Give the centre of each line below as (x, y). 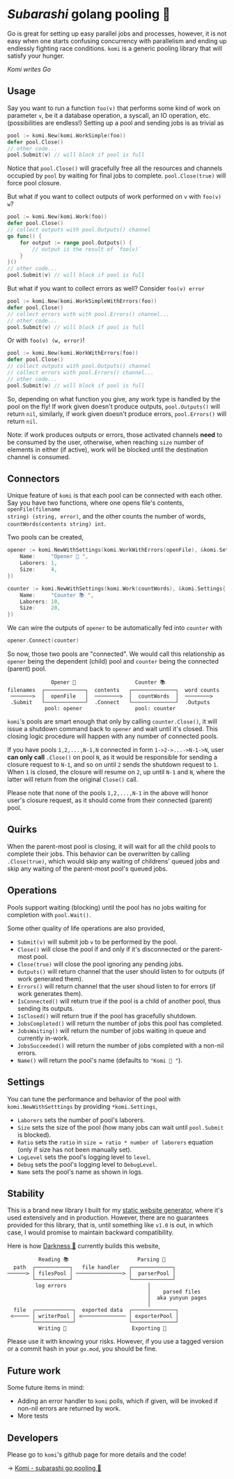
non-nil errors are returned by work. (69, 1409)
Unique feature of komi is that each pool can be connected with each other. (115, 496)
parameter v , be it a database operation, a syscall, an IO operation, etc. (109, 115)
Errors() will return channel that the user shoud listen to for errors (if (116, 986)
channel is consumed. (39, 457)
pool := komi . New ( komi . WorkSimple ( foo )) (67, 135)
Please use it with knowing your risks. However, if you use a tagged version (116, 1342)
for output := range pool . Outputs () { (76, 243)
